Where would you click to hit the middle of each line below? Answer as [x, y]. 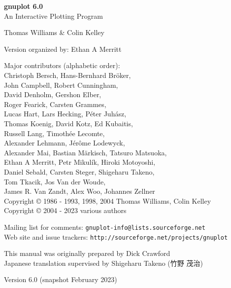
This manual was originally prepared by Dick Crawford [87, 253]
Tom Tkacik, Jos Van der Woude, [55, 181]
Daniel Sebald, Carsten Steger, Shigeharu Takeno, [79, 171]
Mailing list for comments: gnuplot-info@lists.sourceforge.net [105, 227]
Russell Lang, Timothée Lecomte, [54, 133]
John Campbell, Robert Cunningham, [61, 85]
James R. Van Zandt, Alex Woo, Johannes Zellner [80, 191]
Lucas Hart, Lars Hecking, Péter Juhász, [65, 114]
